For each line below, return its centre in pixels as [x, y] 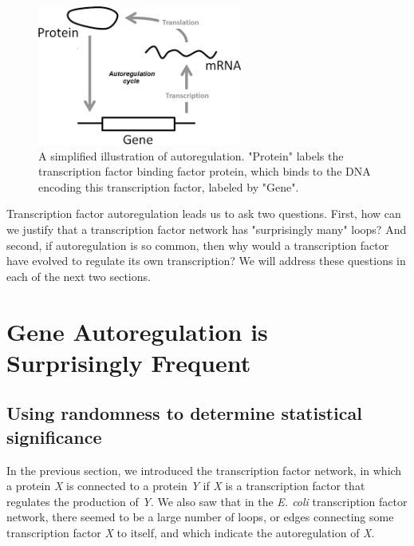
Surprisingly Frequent [129, 362]
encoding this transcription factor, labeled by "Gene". [169, 186]
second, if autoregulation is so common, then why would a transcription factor [198, 245]
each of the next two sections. [79, 276]
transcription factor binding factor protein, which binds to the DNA [205, 171]
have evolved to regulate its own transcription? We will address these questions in [206, 261]
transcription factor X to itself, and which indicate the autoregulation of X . [191, 532]
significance [54, 436]
